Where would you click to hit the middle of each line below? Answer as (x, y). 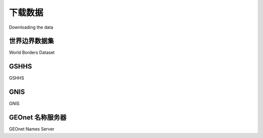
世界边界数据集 (31, 41)
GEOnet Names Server (32, 129)
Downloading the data (31, 27)
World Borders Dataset (32, 52)
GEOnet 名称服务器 (38, 117)
